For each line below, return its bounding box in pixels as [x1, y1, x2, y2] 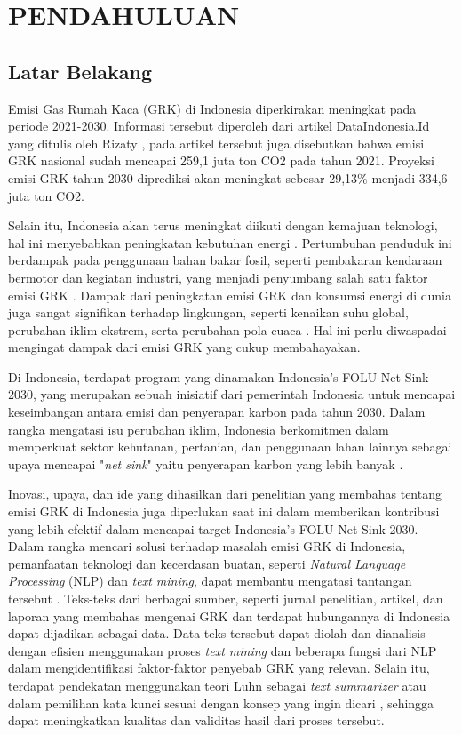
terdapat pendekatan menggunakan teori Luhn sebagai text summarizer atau [8, 675, 426, 694]
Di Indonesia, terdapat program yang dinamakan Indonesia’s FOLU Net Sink [8, 367, 429, 386]
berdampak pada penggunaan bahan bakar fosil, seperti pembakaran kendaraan [8, 251, 442, 269]
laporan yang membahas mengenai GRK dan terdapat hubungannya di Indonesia [8, 606, 450, 625]
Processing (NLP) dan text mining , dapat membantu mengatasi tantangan [8, 571, 412, 590]
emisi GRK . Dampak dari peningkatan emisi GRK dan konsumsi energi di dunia [8, 285, 451, 304]
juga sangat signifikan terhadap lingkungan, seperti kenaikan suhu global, [8, 303, 409, 322]
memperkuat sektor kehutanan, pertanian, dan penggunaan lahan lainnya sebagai [8, 437, 452, 456]
